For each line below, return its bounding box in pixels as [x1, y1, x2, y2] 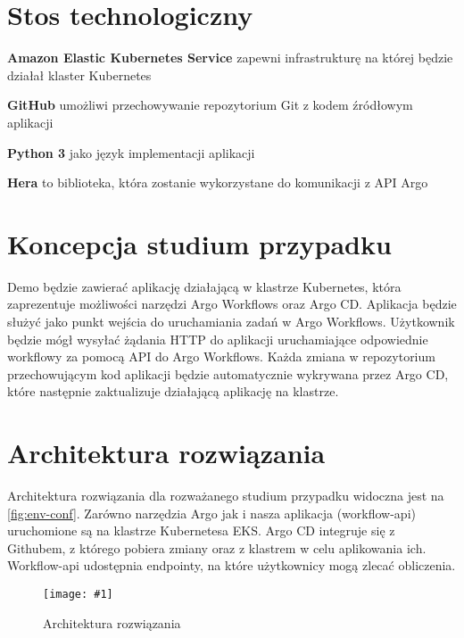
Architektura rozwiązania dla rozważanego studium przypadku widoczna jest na [7, 486, 444, 505]
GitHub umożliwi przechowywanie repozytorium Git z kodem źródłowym [7, 95, 413, 114]
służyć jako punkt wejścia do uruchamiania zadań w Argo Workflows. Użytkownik [7, 312, 455, 330]
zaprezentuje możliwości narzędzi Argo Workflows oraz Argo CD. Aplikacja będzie [7, 294, 457, 313]
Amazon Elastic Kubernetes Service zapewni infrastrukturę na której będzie [7, 48, 453, 67]
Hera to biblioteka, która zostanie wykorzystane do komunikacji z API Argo [7, 173, 428, 192]
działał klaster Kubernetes [7, 65, 152, 84]
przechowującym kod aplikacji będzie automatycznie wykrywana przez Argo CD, [7, 364, 449, 383]
